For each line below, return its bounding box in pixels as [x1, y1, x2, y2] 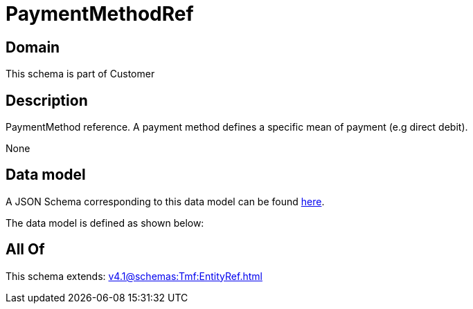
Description [6, 91, 88, 109]
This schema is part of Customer [6, 68, 155, 80]
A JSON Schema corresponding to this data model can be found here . [6, 195, 325, 207]
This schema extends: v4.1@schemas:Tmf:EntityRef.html [6, 270, 262, 282]
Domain [6, 38, 60, 56]
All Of [6, 241, 45, 259]
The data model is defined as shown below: [6, 216, 204, 229]
